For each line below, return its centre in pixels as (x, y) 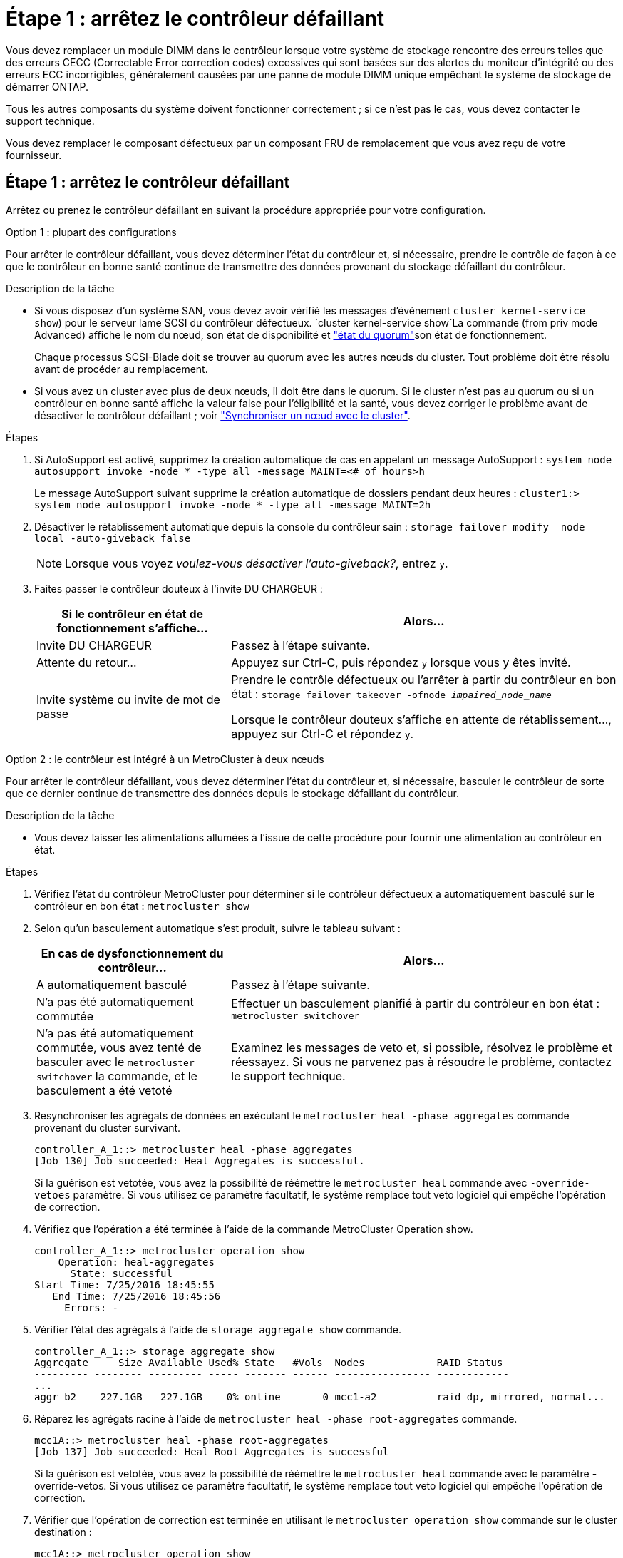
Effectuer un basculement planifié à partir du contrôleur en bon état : (416, 1004)
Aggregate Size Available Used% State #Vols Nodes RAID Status (269, 1362)
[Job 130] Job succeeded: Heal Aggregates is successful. (200, 1160)
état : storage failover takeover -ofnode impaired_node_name (391, 693)
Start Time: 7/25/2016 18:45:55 (124, 1285)
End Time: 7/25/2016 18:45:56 (137, 1296)
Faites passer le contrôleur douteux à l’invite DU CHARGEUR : (179, 588)
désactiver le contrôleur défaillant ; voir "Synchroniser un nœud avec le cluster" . (222, 415)
